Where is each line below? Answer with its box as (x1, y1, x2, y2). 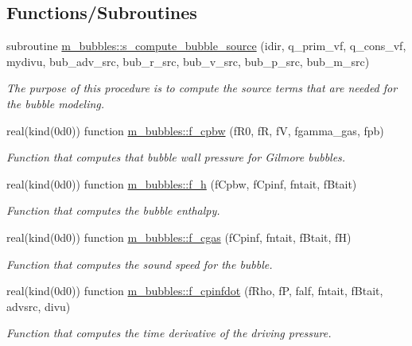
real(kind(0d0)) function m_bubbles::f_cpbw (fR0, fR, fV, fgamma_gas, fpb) (6, 122, 384, 138)
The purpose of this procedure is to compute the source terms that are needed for (6, 80, 398, 96)
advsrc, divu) (6, 297, 71, 314)
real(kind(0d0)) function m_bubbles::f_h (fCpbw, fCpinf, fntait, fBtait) (6, 175, 357, 192)
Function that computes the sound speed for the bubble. (6, 255, 273, 272)
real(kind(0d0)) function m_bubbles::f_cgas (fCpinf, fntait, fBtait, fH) (6, 228, 352, 245)
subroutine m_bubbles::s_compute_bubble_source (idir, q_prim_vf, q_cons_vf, (6, 37, 406, 54)
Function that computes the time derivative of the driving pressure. (6, 325, 332, 341)
